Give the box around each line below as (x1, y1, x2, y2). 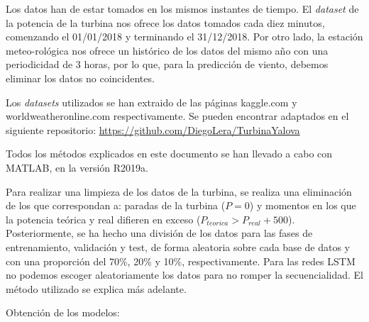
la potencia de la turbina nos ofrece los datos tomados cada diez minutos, (6, 15, 325, 30)
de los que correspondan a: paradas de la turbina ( (6, 198, 226, 213)
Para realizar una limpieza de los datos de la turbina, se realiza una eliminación (6, 184, 352, 199)
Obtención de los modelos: (6, 305, 120, 320)
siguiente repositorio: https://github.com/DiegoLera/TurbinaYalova (6, 122, 300, 137)
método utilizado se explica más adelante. (6, 281, 187, 296)
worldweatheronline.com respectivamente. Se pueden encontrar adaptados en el (6, 109, 349, 123)
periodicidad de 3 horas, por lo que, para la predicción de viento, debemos (6, 57, 329, 72)
